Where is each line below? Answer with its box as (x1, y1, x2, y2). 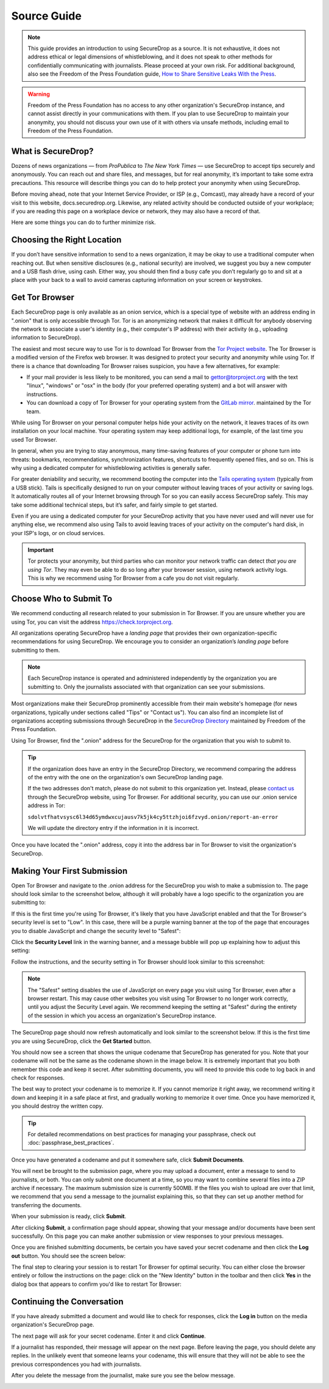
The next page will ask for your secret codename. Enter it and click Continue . (11, 1332, 207, 1340)
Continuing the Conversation (11, 1296, 124, 1307)
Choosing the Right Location (11, 235, 122, 245)
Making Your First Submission (11, 865, 128, 876)
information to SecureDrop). (11, 334, 82, 341)
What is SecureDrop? (11, 146, 94, 156)
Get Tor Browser (11, 292, 74, 303)
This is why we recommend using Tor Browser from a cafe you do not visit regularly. (27, 574, 239, 582)
